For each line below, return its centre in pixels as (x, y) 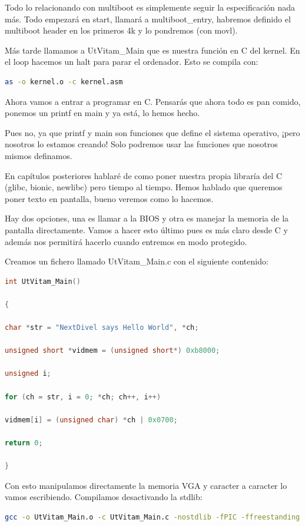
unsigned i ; (28, 374)
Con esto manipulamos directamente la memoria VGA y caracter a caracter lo (146, 485)
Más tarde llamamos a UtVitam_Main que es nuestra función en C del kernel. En (152, 50)
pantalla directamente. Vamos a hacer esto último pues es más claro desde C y (146, 229)
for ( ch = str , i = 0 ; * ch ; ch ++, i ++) (83, 397)
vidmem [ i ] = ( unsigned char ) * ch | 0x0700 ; (91, 420)
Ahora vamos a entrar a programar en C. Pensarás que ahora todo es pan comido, (153, 101)
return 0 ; (24, 443)
